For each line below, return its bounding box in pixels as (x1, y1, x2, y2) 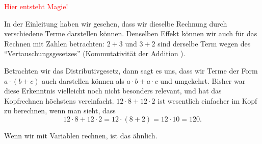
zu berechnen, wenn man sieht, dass (4, 105, 116, 116)
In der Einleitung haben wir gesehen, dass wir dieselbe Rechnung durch (4, 18, 227, 29)
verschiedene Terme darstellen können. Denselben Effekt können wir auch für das (4, 28, 257, 39)
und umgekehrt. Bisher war (160, 75, 246, 86)
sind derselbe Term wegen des (158, 38, 251, 49)
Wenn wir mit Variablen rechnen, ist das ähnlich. (4, 130, 158, 140)
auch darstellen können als (42, 75, 124, 86)
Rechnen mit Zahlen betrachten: (4, 38, 105, 49)
